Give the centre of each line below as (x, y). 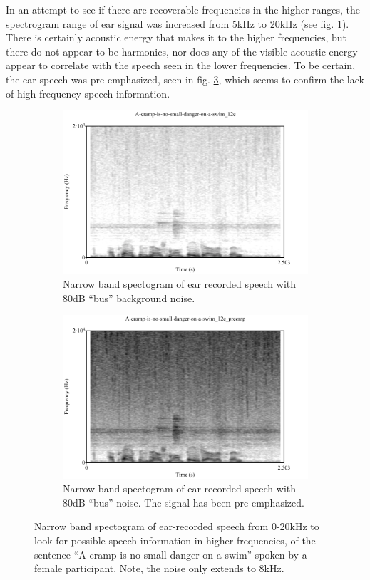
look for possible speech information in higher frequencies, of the (175, 540)
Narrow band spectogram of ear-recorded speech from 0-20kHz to (177, 526)
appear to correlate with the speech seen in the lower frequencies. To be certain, (181, 65)
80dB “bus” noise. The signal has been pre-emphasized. (184, 502)
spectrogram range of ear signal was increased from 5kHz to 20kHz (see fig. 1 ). (178, 23)
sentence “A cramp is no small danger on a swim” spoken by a (171, 554)
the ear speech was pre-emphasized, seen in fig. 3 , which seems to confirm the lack (185, 79)
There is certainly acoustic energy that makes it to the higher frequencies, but (176, 37)
